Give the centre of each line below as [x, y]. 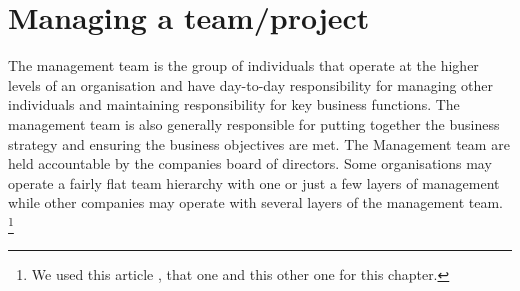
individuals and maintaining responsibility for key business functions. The [234, 104]
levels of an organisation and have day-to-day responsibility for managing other [251, 84]
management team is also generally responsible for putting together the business [254, 123]
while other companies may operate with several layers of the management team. [255, 202]
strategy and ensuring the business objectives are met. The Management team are [259, 143]
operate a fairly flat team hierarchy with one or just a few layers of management [254, 182]
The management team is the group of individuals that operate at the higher [243, 65]
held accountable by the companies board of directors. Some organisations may [250, 163]
